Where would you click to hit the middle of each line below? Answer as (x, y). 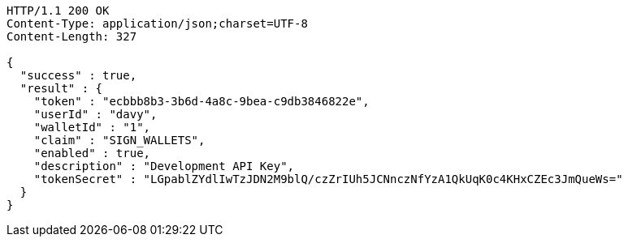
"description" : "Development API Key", (164, 166)
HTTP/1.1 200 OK (58, 11)
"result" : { (61, 88)
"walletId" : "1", (92, 127)
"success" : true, (78, 75)
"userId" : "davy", (95, 114)
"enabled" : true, (92, 153)
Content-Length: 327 (72, 36)
